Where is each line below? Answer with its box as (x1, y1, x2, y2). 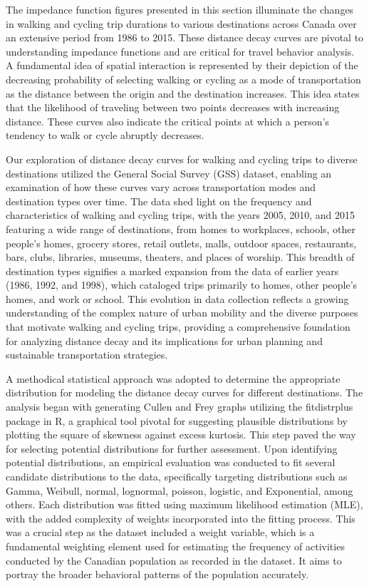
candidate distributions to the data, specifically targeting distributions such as (6, 469, 348, 483)
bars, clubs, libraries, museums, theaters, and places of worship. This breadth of (6, 250, 355, 264)
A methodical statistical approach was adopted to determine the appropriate (6, 371, 341, 386)
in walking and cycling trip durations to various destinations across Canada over (6, 16, 357, 31)
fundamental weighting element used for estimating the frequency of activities (6, 538, 345, 553)
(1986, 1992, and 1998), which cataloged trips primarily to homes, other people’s (6, 277, 358, 292)
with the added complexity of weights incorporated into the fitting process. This (6, 510, 355, 525)
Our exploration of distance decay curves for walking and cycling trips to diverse (6, 151, 358, 166)
